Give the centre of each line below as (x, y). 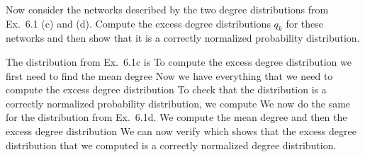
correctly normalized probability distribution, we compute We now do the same (178, 103)
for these (304, 23)
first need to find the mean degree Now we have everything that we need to (169, 75)
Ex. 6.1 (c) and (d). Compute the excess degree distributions (138, 23)
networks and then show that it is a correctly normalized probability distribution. (183, 38)
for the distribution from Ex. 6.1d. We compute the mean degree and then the (176, 117)
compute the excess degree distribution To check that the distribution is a (166, 89)
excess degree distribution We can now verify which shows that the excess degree (181, 130)
